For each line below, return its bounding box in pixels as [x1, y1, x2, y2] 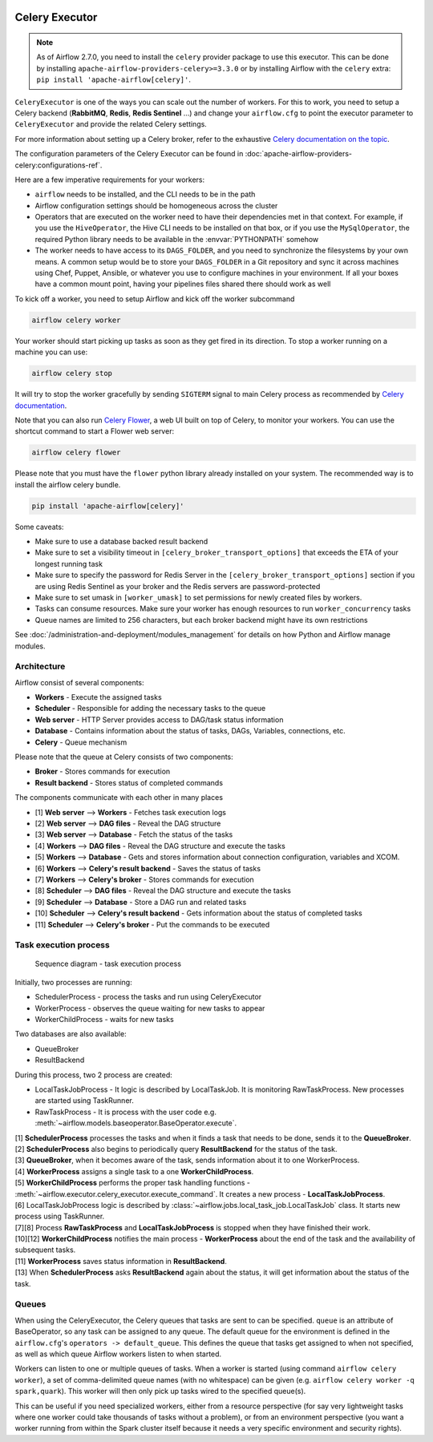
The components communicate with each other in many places [14, 793, 224, 802]
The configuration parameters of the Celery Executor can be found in [14, 149, 244, 159]
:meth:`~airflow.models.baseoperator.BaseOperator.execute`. [34, 1118, 237, 1128]
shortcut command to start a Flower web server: [14, 426, 175, 436]
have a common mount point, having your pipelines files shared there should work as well [34, 279, 331, 289]
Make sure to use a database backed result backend [34, 537, 208, 547]
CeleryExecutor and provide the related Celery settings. [14, 119, 208, 129]
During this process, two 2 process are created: [14, 1070, 172, 1080]
